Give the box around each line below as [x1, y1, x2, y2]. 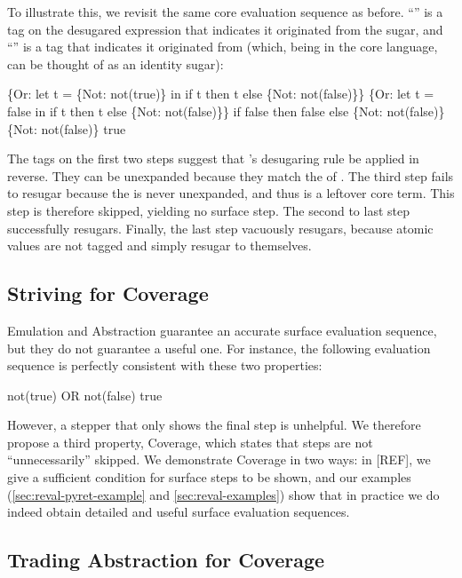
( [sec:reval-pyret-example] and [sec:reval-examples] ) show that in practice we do [7, 485, 440, 503]
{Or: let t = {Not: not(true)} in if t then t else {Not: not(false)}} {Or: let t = [7, 84, 434, 103]
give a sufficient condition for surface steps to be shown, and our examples [7, 468, 411, 487]
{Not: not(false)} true [7, 119, 126, 138]
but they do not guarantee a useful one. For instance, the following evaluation [7, 338, 431, 357]
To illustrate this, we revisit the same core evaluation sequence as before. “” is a [7, 3, 443, 20]
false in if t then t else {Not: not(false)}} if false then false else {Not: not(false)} [7, 101, 445, 120]
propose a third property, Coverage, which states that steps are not [7, 432, 373, 451]
